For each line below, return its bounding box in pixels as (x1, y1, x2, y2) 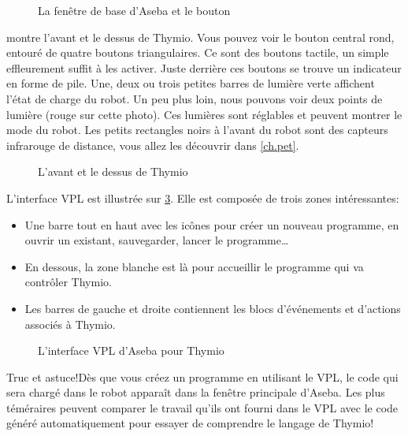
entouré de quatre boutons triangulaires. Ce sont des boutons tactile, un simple (6, 44, 389, 61)
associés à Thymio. (24, 315, 116, 332)
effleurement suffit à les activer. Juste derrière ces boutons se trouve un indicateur (6, 59, 402, 76)
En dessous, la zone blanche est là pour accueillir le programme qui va (24, 258, 364, 274)
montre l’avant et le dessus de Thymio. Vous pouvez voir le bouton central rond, (6, 28, 395, 45)
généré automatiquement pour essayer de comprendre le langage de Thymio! (6, 415, 374, 431)
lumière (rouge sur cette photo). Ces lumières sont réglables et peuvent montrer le (6, 106, 402, 122)
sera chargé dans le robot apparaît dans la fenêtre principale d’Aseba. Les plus (6, 384, 385, 401)
